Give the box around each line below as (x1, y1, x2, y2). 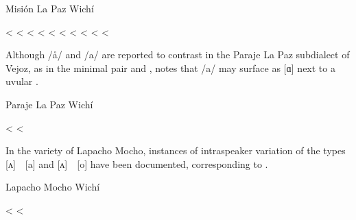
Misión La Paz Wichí (5, 1, 94, 15)
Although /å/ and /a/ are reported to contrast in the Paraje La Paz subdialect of (5, 47, 350, 62)
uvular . (5, 74, 38, 88)
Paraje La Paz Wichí (5, 97, 93, 111)
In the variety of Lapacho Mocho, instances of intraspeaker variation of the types (5, 143, 346, 158)
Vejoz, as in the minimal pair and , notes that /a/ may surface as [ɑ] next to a (5, 60, 335, 75)
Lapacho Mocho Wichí (5, 180, 100, 194)
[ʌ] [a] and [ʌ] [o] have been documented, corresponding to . (5, 156, 268, 171)
